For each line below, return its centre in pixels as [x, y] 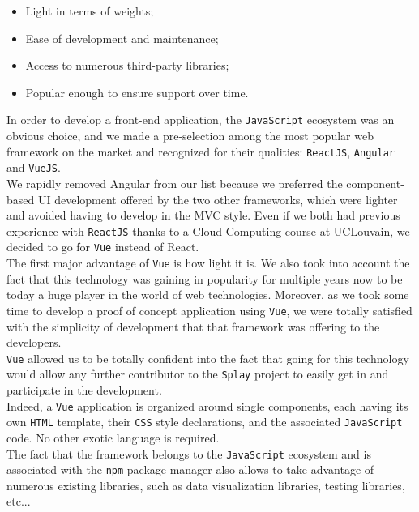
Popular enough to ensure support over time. [137, 92]
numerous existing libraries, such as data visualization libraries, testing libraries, [206, 485]
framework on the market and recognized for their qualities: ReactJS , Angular [201, 151]
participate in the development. [84, 390]
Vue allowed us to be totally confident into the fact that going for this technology [208, 358]
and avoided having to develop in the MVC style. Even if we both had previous [203, 215]
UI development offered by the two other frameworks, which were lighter [218, 199]
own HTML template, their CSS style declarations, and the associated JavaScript [205, 422]
